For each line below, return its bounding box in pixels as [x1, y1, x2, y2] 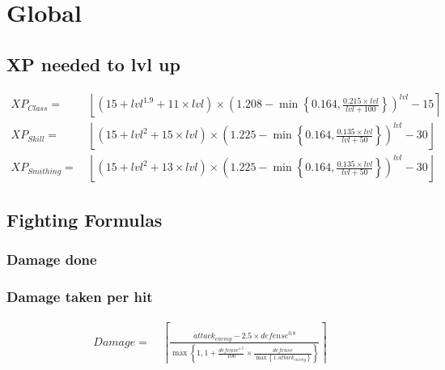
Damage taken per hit [6, 287, 153, 307]
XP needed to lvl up [6, 51, 180, 76]
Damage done [6, 249, 97, 270]
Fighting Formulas [6, 207, 163, 232]
